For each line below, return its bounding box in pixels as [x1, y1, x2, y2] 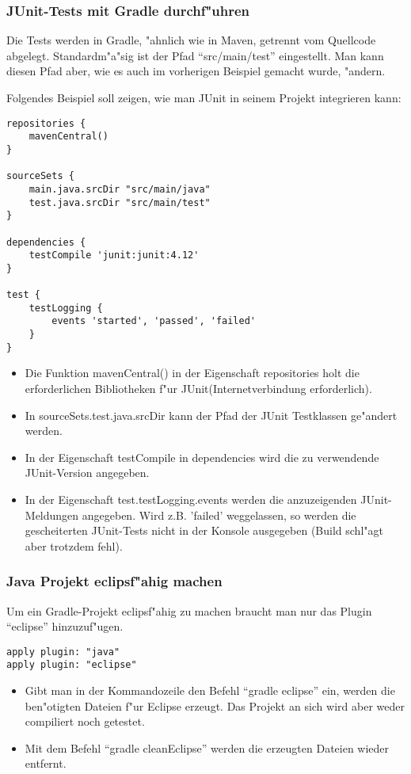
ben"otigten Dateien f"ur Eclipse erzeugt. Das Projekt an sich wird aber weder [25, 697, 405, 714]
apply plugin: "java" [6, 646, 120, 658]
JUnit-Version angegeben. [25, 464, 150, 481]
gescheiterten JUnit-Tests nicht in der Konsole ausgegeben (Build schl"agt [25, 522, 383, 539]
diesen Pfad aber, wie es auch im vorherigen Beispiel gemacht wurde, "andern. [6, 63, 386, 79]
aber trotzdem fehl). [25, 537, 123, 554]
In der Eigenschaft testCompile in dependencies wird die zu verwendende [25, 448, 379, 465]
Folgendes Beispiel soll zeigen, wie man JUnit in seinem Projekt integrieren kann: [6, 90, 401, 105]
